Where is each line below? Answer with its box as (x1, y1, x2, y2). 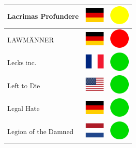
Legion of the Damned (7, 126, 74, 136)
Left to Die (7, 80, 40, 90)
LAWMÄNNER (7, 34, 54, 44)
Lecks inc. (7, 57, 37, 67)
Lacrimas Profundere (7, 11, 79, 21)
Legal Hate (7, 103, 40, 113)
